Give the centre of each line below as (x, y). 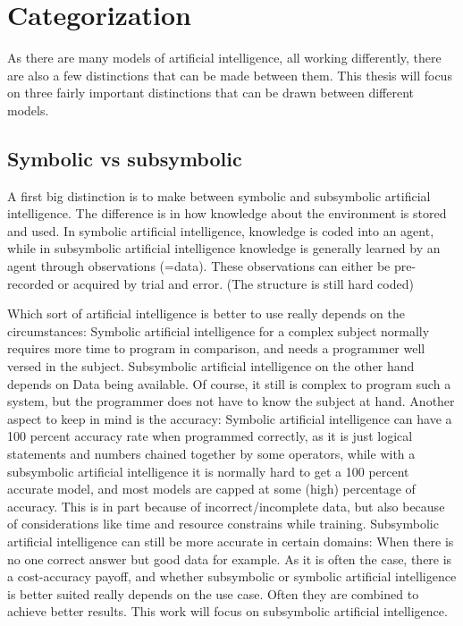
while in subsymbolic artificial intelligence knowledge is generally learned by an (224, 248)
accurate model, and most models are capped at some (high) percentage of (211, 489)
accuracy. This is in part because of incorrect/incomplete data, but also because (226, 506)
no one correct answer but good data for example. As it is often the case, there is (230, 558)
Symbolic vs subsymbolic (125, 158)
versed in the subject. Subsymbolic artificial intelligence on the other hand (211, 366)
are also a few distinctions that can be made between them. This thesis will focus (230, 75)
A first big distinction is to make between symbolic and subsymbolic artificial (219, 195)
